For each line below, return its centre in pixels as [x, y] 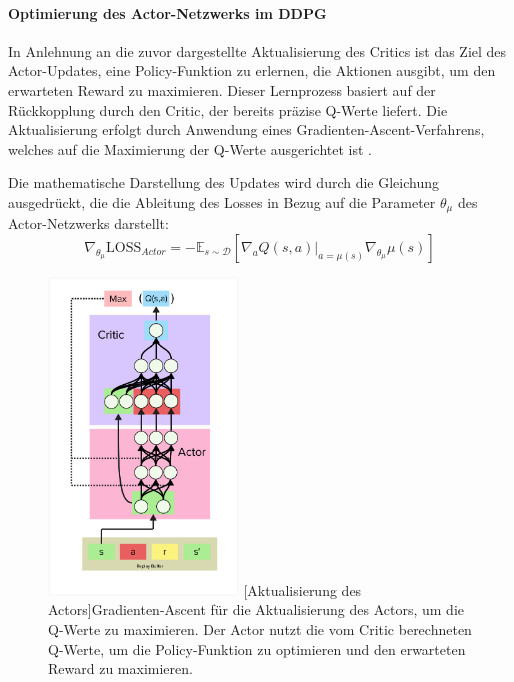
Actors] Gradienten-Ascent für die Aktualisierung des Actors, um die [256, 609]
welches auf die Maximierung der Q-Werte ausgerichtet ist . [190, 148]
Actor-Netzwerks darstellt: [88, 223]
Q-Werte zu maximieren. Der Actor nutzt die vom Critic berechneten [260, 628]
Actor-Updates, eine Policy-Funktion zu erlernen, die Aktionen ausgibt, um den [252, 70]
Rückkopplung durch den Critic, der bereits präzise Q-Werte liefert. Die [228, 109]
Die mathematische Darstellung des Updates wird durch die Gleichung [224, 182]
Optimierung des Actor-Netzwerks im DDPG [167, 12]
